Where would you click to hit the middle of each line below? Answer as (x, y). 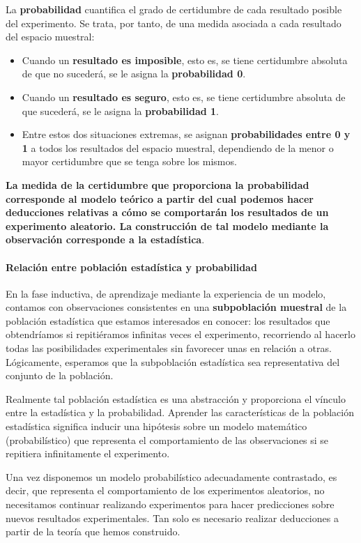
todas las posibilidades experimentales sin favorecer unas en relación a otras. (169, 348)
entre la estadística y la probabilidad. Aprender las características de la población (180, 412)
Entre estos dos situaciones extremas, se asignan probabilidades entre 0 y (186, 134)
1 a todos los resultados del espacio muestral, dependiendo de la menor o (178, 147)
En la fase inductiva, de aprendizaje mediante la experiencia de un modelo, (166, 293)
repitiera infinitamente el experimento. (88, 453)
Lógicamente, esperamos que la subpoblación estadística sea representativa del (173, 361)
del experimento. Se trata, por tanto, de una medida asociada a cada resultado (174, 23)
